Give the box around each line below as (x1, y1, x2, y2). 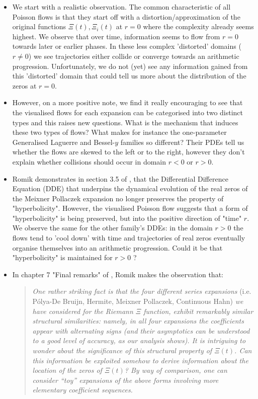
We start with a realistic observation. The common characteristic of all (12, 2, 231, 12)
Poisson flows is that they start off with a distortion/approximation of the (12, 11, 240, 22)
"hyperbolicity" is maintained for (12, 252, 113, 263)
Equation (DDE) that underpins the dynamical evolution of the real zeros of (12, 183, 248, 194)
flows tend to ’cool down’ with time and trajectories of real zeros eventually (12, 232, 245, 243)
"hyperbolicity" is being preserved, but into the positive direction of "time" (12, 212, 242, 223)
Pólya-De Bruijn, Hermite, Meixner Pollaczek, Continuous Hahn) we (32, 296, 243, 306)
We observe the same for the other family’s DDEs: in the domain (12, 222, 213, 233)
